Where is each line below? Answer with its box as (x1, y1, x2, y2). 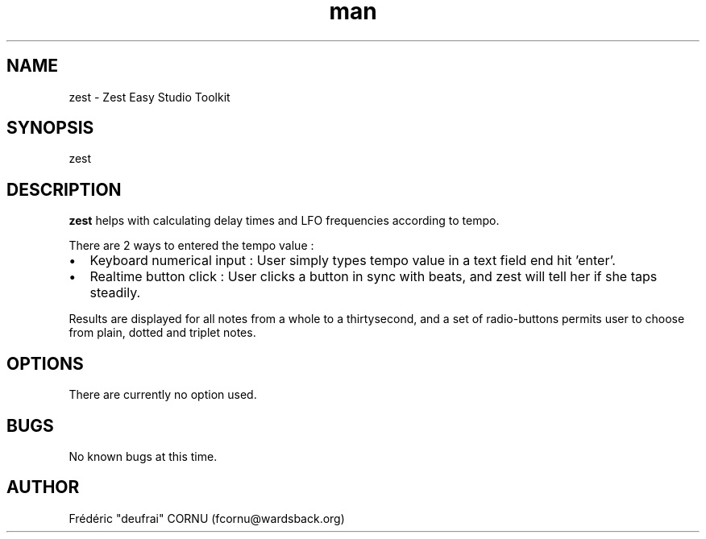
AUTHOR (6, 477, 80, 498)
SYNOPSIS (6, 118, 94, 139)
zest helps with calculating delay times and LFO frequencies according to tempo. (69, 214, 500, 228)
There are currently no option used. (69, 388, 257, 402)
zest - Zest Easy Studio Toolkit (69, 89, 230, 104)
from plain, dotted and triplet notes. (69, 325, 256, 340)
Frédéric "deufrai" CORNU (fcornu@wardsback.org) (69, 511, 345, 525)
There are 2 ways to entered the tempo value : (69, 238, 314, 253)
